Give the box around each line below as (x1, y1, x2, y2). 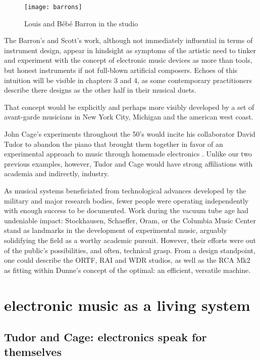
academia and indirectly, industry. (4, 168, 109, 179)
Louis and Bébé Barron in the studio (24, 18, 138, 28)
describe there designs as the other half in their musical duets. (4, 85, 196, 95)
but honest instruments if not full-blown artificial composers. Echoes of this (4, 65, 238, 75)
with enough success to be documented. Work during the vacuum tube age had (4, 205, 249, 216)
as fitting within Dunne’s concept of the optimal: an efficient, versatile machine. (4, 264, 251, 275)
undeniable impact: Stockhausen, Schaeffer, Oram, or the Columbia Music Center (4, 215, 256, 225)
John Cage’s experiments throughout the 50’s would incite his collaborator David (4, 129, 255, 139)
